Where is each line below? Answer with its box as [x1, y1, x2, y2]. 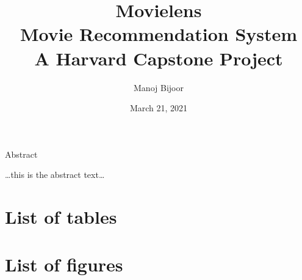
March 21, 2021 [129, 101, 188, 114]
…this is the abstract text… [5, 168, 105, 181]
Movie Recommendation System [20, 21, 298, 46]
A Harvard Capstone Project [34, 45, 283, 70]
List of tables [5, 204, 117, 229]
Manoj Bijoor [134, 81, 184, 94]
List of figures [5, 252, 123, 277]
